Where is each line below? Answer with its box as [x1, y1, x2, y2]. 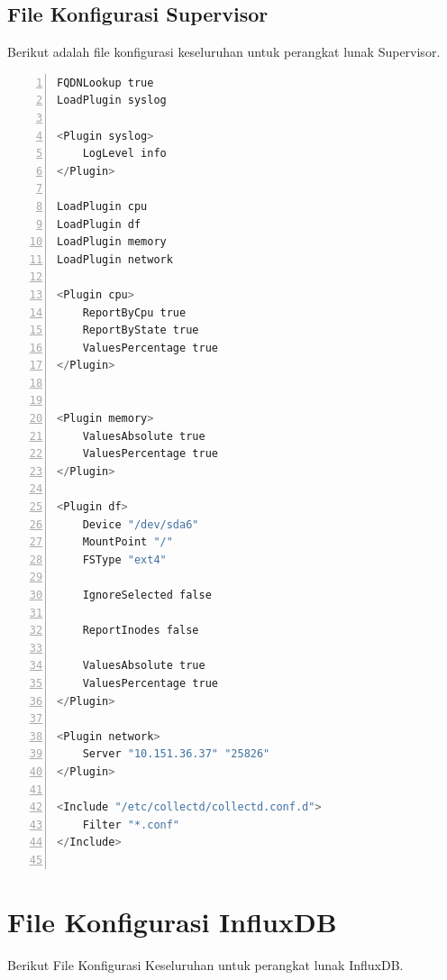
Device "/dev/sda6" [82, 517, 199, 531]
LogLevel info [82, 147, 167, 160]
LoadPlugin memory [57, 235, 167, 249]
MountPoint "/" [82, 536, 173, 549]
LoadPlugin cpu [57, 199, 148, 213]
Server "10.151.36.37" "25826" [82, 747, 270, 761]
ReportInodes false [82, 624, 199, 637]
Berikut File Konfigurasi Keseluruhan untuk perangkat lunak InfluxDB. [7, 955, 404, 974]
